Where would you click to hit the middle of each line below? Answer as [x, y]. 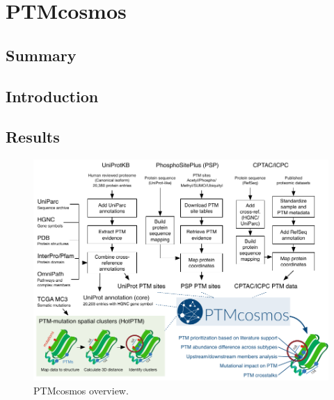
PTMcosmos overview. [81, 390]
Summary [41, 55]
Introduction [52, 96]
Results [33, 137]
